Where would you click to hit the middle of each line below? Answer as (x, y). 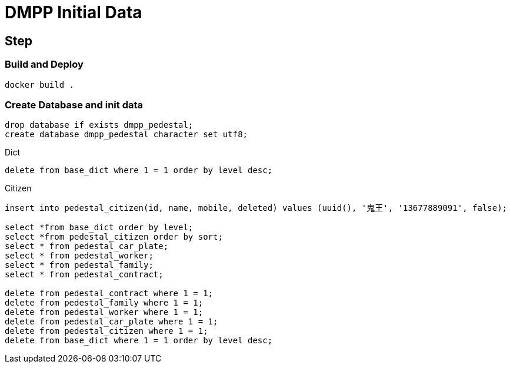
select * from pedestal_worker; (79, 256)
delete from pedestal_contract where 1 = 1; (109, 294)
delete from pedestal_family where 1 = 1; (104, 303)
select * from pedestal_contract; (84, 275)
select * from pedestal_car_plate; (87, 246)
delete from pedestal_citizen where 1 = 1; (106, 331)
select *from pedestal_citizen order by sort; (114, 237)
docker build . (40, 84)
